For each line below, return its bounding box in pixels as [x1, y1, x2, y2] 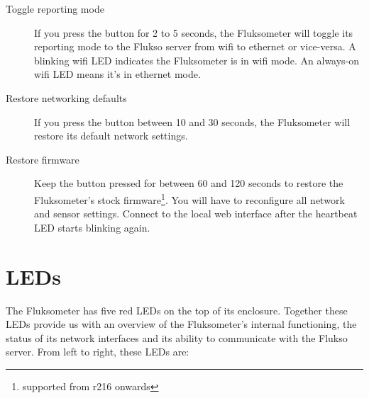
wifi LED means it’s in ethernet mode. [34, 67, 201, 81]
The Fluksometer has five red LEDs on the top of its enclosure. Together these [6, 302, 348, 317]
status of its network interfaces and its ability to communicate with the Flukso [6, 330, 348, 345]
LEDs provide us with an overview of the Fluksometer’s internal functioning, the [6, 317, 357, 331]
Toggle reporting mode [6, 1, 104, 16]
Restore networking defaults [6, 90, 127, 105]
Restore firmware [6, 152, 79, 166]
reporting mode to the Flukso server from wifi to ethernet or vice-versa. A [34, 39, 356, 54]
